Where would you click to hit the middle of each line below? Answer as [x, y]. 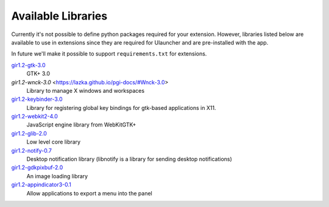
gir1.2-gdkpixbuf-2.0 [37, 167]
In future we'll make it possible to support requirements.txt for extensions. [109, 54]
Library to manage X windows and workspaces [86, 90]
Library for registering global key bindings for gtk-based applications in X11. [121, 107]
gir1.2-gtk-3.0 [28, 65]
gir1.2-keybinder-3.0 [37, 99]
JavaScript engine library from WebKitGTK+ [81, 125]
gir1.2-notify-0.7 [31, 150]
